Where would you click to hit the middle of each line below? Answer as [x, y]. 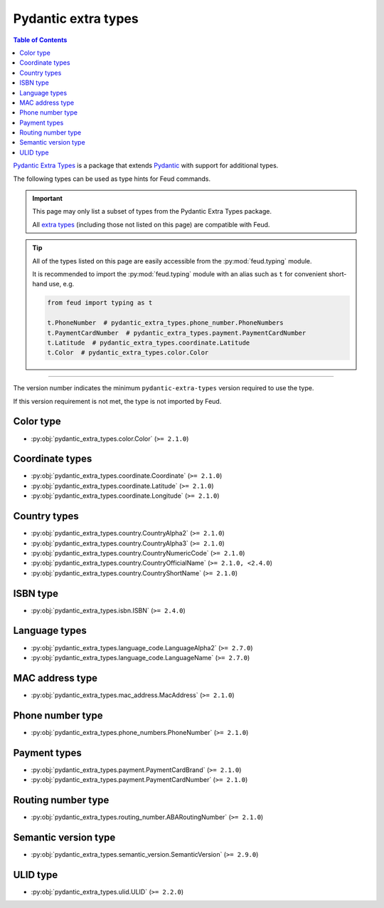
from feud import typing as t [100, 303]
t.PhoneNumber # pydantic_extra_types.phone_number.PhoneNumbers [165, 323]
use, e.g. [62, 284]
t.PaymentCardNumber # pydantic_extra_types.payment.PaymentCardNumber [177, 333]
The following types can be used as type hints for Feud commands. [112, 179]
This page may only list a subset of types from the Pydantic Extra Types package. [152, 212]
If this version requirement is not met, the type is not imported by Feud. [117, 401]
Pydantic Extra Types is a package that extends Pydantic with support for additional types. [146, 166]
